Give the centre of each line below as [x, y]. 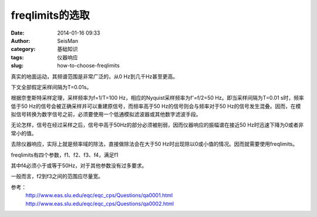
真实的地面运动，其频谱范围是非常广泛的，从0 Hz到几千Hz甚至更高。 [95, 76]
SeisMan [68, 40]
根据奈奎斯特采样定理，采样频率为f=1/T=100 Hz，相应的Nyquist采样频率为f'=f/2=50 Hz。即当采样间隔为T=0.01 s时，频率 [158, 98]
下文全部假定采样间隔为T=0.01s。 [51, 87]
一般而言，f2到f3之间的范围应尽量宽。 [57, 177]
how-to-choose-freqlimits [88, 66]
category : [23, 49]
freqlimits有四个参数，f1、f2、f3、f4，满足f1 [65, 155]
